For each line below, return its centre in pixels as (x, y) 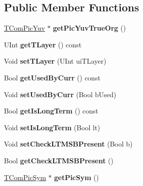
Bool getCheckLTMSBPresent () (59, 160)
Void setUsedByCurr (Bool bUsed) (60, 94)
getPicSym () (76, 177)
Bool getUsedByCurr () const (52, 77)
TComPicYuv (25, 28)
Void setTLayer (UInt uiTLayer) (55, 61)
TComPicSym (25, 177)
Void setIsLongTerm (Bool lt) (52, 127)
